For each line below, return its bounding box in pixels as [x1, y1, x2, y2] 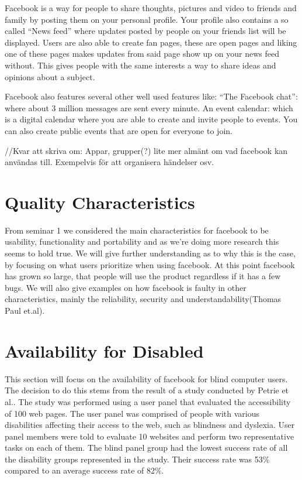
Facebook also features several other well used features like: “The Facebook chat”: [5, 90, 298, 102]
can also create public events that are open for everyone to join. [5, 124, 232, 136]
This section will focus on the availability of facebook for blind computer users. [5, 372, 288, 385]
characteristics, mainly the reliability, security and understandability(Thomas [5, 293, 282, 305]
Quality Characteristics [5, 190, 195, 214]
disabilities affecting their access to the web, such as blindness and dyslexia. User [5, 419, 295, 431]
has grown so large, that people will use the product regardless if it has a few [5, 270, 281, 282]
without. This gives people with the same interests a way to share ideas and [5, 59, 276, 71]
